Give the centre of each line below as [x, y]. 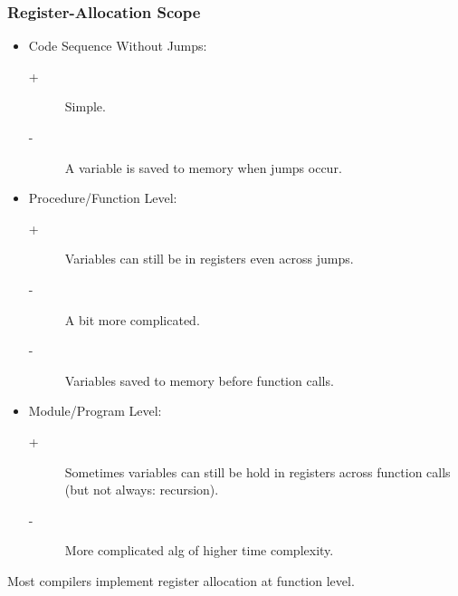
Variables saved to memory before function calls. [199, 380]
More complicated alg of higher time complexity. [199, 550]
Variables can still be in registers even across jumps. [209, 259]
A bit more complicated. [132, 319]
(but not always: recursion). [142, 490]
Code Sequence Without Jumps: [118, 46]
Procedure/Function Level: [103, 198]
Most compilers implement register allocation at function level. [181, 580]
